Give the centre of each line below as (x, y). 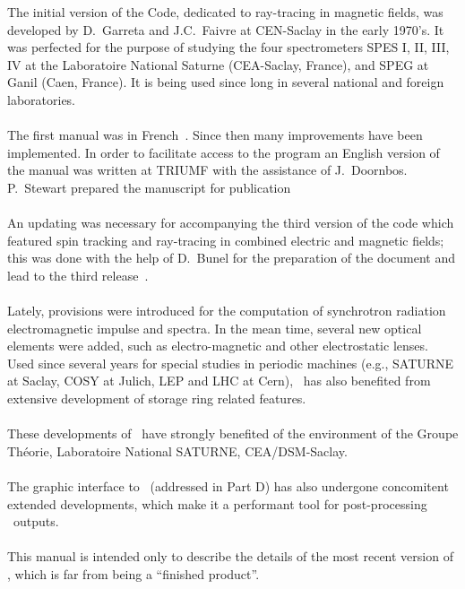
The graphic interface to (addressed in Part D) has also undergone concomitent (228, 486)
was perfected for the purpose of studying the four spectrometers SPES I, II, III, (228, 47)
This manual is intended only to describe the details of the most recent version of (230, 556)
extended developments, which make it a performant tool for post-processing (217, 503)
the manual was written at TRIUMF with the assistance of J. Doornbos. (207, 170)
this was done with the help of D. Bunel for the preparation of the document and (232, 258)
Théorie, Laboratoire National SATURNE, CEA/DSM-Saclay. (177, 450)
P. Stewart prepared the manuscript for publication (149, 187)
